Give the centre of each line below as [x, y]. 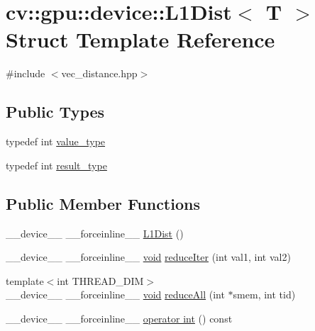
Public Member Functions [103, 203]
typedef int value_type [56, 141]
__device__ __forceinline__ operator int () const [119, 318]
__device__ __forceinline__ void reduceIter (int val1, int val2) [148, 257]
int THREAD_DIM [100, 280]
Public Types [55, 112]
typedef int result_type [56, 165]
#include [26, 73]
